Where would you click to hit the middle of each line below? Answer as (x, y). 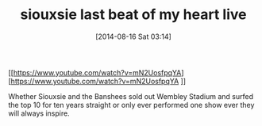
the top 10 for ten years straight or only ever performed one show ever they (131, 105)
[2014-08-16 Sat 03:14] (133, 36)
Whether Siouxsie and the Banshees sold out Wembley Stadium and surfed (131, 96)
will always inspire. (39, 113)
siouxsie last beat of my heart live (133, 15)
